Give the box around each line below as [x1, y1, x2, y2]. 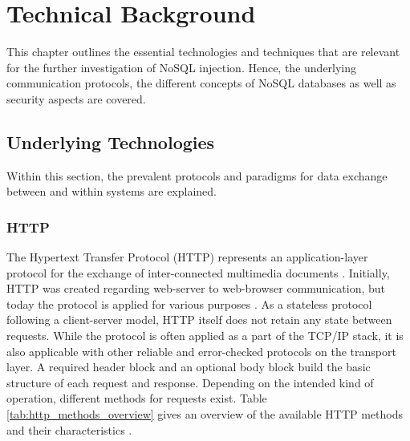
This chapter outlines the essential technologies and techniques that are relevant [6, 43, 400, 60]
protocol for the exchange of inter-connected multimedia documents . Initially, [6, 264, 390, 281]
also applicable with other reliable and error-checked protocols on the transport [6, 342, 396, 359]
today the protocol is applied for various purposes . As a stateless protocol [6, 295, 372, 312]
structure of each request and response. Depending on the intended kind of [6, 374, 374, 390]
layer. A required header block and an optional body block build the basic [6, 358, 371, 375]
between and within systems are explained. [6, 183, 217, 200]
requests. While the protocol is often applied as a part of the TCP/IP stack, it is [6, 327, 404, 344]
